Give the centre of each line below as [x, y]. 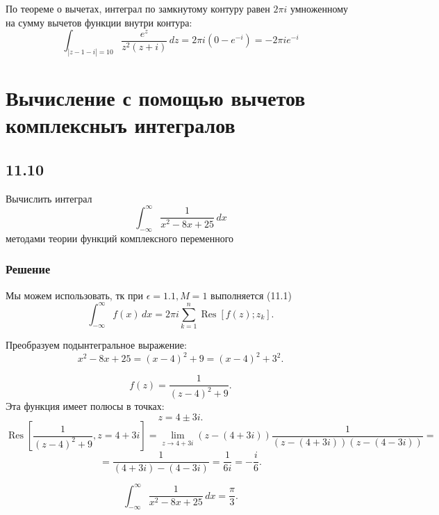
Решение [28, 269]
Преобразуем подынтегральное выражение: [96, 344]
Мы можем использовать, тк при [74, 295]
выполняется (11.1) [251, 295]
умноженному [319, 8]
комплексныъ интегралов [121, 125]
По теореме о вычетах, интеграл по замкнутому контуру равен [138, 8]
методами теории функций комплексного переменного [120, 238]
